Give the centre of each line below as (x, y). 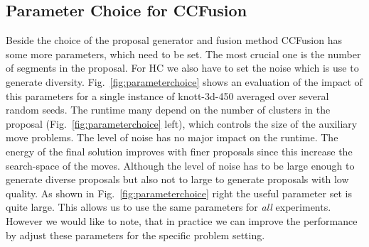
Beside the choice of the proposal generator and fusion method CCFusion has (174, 40)
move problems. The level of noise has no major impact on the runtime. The (172, 137)
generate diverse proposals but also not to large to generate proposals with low (177, 179)
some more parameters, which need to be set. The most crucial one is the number (183, 54)
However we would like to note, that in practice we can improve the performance (182, 220)
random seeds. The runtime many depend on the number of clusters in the (168, 110)
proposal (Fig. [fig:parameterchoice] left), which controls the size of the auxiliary (182, 123)
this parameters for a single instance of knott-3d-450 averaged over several (167, 95)
